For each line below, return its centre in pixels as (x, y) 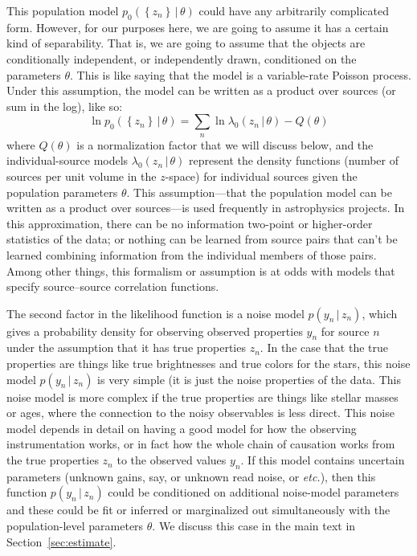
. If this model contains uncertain (323, 460)
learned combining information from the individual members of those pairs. (192, 254)
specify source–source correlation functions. (113, 286)
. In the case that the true (324, 347)
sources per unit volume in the (82, 176)
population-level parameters (75, 526)
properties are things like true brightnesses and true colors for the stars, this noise (208, 364)
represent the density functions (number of (294, 160)
